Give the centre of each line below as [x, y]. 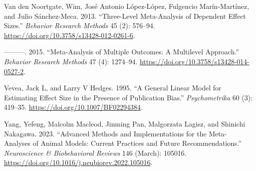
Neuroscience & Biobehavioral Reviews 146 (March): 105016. [95, 152]
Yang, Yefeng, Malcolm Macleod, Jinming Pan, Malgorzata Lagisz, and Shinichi [125, 123]
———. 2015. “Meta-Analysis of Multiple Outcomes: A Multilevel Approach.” [122, 52]
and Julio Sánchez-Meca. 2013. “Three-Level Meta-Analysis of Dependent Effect [125, 16]
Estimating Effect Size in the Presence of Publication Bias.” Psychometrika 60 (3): [128, 97]
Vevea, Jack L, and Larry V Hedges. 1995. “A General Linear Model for [113, 88]
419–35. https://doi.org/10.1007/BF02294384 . [73, 107]
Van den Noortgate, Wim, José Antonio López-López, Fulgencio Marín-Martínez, [127, 6]
